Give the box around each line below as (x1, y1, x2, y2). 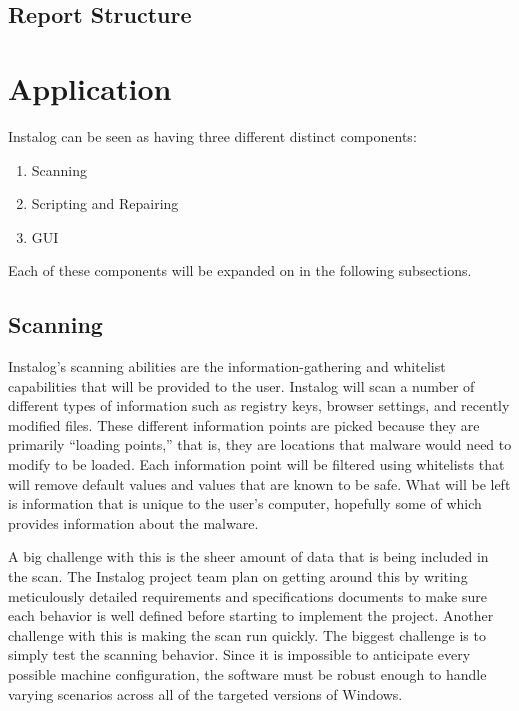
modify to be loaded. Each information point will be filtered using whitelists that (8, 454, 505, 475)
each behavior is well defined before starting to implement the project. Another (8, 605, 494, 626)
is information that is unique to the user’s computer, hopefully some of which (8, 493, 482, 514)
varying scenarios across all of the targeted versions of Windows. (8, 683, 403, 704)
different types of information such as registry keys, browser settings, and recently (8, 395, 510, 416)
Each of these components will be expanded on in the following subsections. (8, 260, 472, 281)
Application (8, 67, 172, 108)
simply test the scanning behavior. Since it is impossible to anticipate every (8, 644, 471, 665)
